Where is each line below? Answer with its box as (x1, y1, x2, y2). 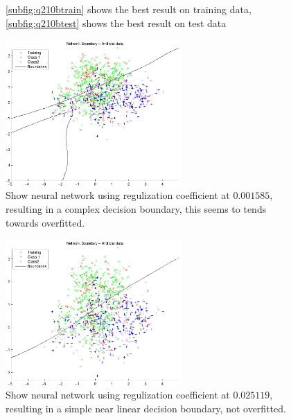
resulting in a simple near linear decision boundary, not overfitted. (6, 401, 286, 415)
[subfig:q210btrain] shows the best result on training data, (6, 2, 252, 16)
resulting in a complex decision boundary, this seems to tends (6, 201, 267, 216)
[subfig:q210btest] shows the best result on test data (6, 15, 227, 30)
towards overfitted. (6, 215, 85, 229)
